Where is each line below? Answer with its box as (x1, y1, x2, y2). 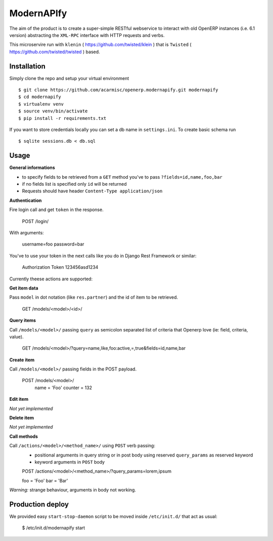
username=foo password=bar (22, 241, 84, 247)
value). (9, 334, 24, 340)
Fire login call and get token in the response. (9, 206, 104, 213)
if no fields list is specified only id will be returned (22, 181, 127, 187)
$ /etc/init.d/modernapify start (22, 525, 85, 531)
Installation (9, 62, 45, 70)
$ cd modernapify (18, 94, 61, 100)
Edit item (9, 396, 29, 402)
